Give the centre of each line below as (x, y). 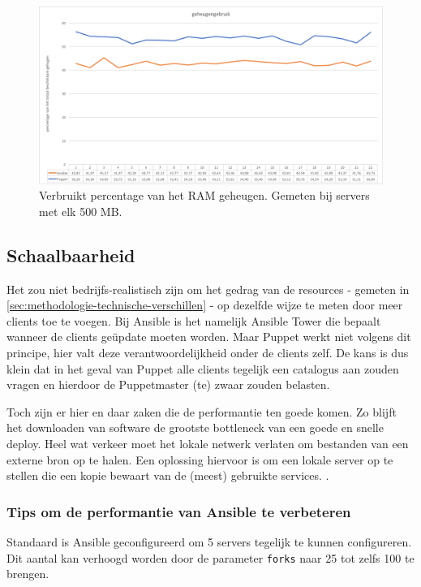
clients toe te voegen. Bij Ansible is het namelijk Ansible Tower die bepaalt (194, 320)
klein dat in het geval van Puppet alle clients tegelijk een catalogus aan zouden (203, 368)
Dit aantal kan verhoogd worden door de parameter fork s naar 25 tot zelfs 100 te (210, 557)
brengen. (28, 574)
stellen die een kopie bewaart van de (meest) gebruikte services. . (168, 475)
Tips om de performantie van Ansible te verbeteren (179, 511)
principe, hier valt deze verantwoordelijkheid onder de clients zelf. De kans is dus (208, 352)
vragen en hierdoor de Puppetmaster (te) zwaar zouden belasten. (168, 384)
